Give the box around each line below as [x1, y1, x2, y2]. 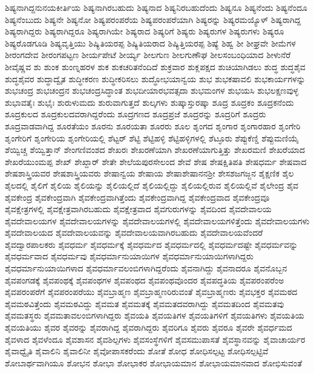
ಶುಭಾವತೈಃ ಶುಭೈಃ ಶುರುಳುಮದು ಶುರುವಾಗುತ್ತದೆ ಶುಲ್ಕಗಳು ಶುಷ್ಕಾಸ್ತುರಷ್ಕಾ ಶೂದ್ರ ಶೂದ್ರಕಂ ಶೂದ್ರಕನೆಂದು [5, 96, 294, 108]
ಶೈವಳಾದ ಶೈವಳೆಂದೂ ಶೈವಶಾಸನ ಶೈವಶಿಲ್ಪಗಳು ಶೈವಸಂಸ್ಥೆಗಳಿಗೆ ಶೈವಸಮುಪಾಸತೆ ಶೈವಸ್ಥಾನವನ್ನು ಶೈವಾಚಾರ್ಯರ [5, 332, 306, 345]
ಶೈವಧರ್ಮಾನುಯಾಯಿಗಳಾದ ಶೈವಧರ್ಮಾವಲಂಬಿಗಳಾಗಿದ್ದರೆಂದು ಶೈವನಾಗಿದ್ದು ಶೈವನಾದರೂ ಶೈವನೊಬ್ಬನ [5, 262, 287, 274]
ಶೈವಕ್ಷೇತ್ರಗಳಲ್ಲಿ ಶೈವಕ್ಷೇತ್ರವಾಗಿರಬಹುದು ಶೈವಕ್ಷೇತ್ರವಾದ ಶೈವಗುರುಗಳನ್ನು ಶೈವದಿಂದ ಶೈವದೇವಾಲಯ [5, 203, 272, 215]
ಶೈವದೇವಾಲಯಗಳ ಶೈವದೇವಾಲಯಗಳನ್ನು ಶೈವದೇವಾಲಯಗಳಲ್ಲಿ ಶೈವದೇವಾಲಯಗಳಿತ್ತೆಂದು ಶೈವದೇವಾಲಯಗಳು [5, 214, 310, 227]
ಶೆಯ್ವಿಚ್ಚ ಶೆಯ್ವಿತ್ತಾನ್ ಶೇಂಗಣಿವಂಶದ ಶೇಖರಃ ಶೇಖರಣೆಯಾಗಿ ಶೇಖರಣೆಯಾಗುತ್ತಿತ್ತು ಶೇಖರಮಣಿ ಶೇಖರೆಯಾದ [5, 143, 306, 156]
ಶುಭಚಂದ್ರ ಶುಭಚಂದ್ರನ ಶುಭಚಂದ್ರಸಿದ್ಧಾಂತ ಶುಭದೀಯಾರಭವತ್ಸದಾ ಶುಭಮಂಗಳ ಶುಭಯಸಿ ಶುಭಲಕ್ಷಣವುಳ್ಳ [5, 84, 299, 97]
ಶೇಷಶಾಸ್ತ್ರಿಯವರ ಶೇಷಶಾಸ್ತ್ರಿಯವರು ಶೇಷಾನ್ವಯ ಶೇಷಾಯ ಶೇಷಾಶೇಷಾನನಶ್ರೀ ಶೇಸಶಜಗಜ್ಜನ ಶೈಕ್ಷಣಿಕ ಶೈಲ [5, 167, 294, 180]
